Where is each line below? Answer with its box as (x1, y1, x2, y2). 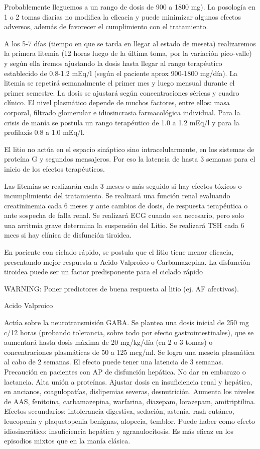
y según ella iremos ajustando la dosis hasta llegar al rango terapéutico (4, 57, 222, 68)
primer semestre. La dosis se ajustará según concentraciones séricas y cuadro (4, 87, 239, 98)
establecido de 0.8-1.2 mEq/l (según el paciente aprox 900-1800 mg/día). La (4, 67, 237, 78)
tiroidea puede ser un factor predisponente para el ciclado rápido (4, 266, 203, 277)
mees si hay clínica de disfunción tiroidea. (4, 230, 132, 240)
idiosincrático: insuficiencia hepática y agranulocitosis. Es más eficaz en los (4, 425, 233, 436)
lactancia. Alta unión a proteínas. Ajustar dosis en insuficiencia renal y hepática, (4, 376, 252, 387)
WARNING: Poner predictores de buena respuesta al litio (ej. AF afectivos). (4, 283, 239, 293)
